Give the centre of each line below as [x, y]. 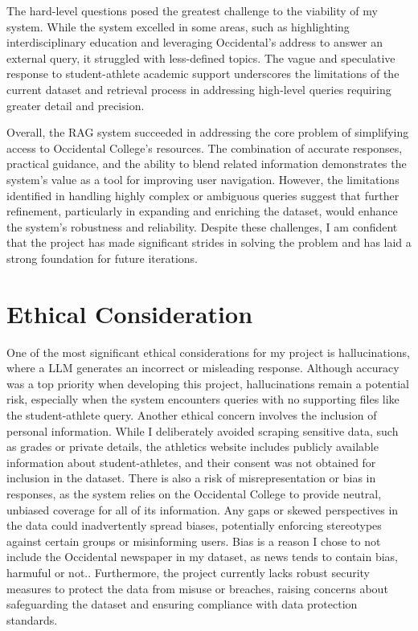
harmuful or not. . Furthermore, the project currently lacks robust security [188, 572]
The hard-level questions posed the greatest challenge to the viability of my [192, 10]
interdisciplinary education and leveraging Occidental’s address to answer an [195, 42]
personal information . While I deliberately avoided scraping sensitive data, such [203, 430]
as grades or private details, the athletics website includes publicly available [193, 447]
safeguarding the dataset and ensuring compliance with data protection [182, 604]
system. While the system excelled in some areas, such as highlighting [178, 26]
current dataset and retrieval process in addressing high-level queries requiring [199, 89]
